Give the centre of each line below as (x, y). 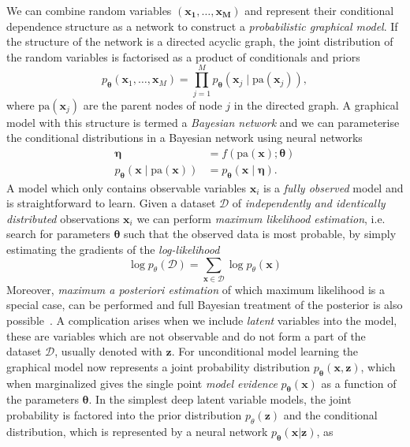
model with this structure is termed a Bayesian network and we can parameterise (203, 122)
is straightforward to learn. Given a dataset (111, 203)
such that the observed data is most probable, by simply (260, 234)
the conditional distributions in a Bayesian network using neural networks (184, 138)
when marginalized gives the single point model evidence (142, 383)
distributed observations (63, 218)
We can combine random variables (89, 10)
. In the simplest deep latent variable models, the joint (220, 399)
